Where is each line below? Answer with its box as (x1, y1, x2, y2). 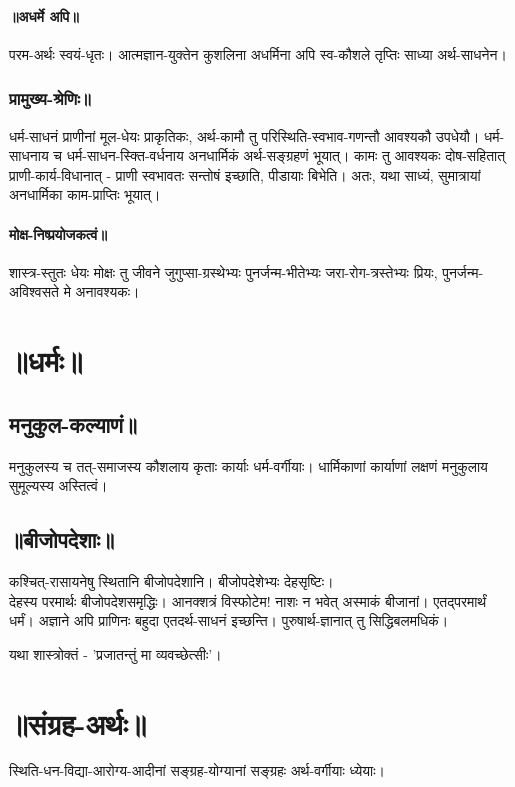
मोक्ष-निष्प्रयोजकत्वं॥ (9, 223, 107, 244)
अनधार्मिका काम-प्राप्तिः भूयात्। (9, 184, 161, 205)
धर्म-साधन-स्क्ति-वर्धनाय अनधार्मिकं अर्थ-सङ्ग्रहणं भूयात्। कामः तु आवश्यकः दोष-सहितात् (66, 145, 506, 166)
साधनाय (9, 145, 49, 166)
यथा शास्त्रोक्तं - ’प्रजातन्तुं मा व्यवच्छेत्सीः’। (9, 643, 222, 664)
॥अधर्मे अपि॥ (9, 5, 79, 26)
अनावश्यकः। (75, 281, 140, 302)
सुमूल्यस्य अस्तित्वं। (9, 475, 108, 496)
